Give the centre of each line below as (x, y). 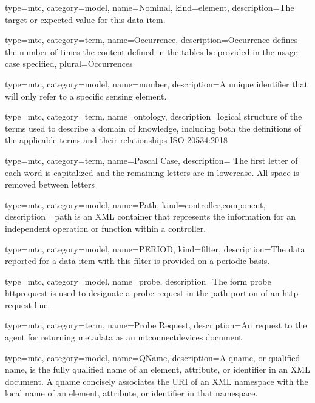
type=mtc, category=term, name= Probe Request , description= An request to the (156, 325)
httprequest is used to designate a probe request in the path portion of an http (152, 293)
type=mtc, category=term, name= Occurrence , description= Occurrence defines (151, 40)
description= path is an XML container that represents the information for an (151, 216)
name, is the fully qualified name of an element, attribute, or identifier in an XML (157, 369)
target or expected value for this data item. (85, 19)
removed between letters (50, 184)
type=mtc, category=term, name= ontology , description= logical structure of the (154, 116)
